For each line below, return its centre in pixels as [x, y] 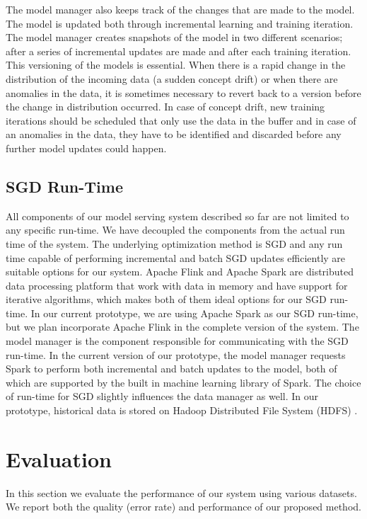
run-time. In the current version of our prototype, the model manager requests [176, 354]
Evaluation [59, 458]
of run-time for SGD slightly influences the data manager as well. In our [162, 396]
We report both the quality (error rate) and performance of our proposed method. [183, 507]
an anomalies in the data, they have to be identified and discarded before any [174, 134]
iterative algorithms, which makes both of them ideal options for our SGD [166, 299]
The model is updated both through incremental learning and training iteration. [180, 23]
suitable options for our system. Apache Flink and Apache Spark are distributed [180, 272]
